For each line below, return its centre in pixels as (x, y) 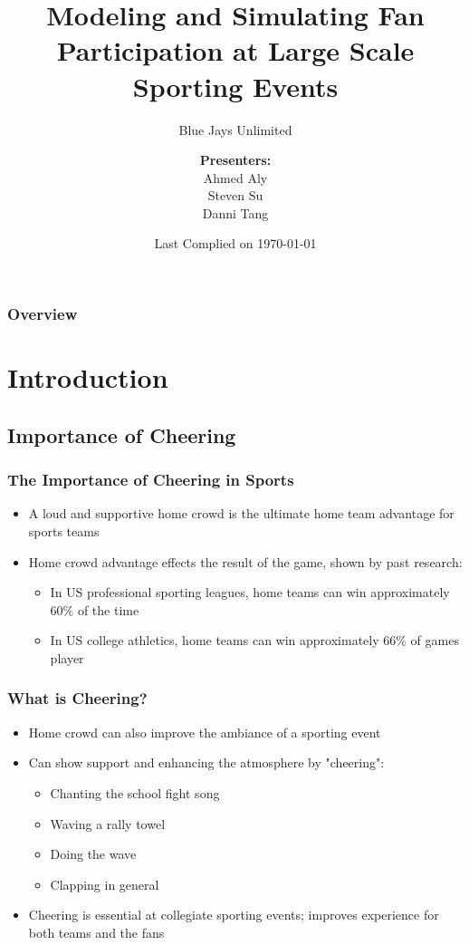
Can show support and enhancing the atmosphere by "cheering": (206, 762)
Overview (43, 314)
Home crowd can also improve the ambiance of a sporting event (205, 732)
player (67, 657)
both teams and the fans (96, 932)
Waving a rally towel (108, 823)
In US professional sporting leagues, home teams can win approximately (250, 592)
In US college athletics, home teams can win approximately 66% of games (254, 640)
